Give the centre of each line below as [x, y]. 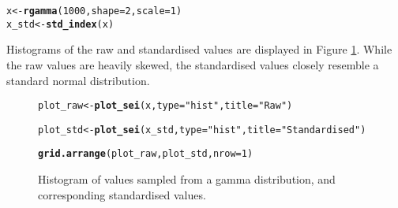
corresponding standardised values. [122, 194]
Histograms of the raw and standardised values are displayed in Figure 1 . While [199, 49]
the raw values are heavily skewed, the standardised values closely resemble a [193, 64]
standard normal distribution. [78, 80]
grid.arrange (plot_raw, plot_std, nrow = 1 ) [146, 154]
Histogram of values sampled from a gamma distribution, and [187, 179]
